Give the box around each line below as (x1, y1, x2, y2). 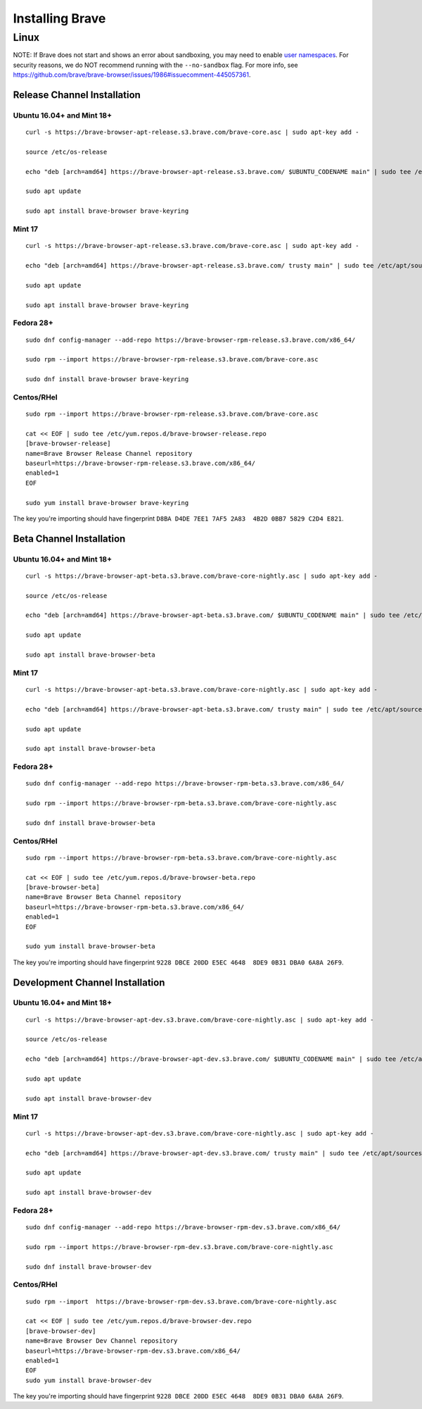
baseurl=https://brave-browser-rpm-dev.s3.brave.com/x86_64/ (25, 1346, 241, 1355)
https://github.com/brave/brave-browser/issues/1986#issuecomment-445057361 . (13, 70, 251, 79)
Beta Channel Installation (13, 533, 126, 545)
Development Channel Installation (13, 976, 165, 988)
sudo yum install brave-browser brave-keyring (25, 499, 189, 507)
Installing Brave (13, 11, 106, 26)
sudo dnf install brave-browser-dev (25, 1262, 152, 1271)
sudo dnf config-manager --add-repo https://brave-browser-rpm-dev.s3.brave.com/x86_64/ (25, 1223, 341, 1231)
